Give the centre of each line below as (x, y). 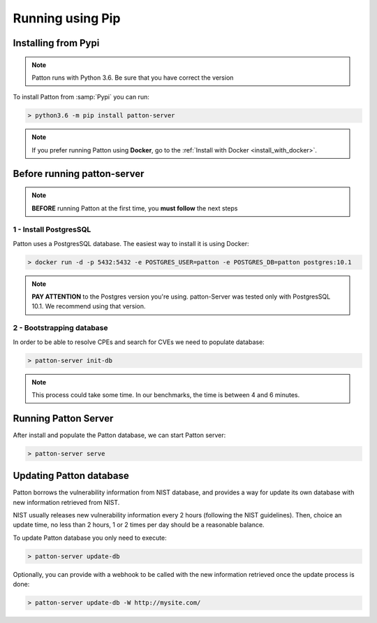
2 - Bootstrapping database (60, 328)
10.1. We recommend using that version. (89, 306)
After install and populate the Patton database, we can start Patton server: (119, 435)
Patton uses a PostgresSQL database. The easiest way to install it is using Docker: (131, 243)
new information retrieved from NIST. (66, 502)
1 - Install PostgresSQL (52, 229)
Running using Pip (67, 18)
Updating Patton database (71, 476)
